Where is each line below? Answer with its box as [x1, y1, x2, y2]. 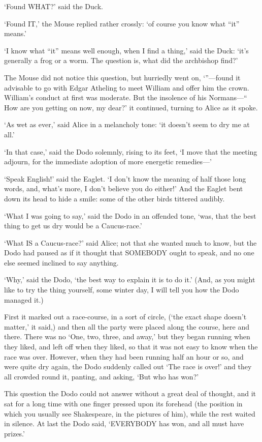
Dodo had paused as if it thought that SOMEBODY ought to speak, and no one [4, 247, 254, 258]
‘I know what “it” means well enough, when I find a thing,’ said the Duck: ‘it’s [4, 45, 249, 55]
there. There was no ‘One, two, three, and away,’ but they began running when [4, 331, 250, 342]
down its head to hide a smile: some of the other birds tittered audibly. [4, 193, 225, 203]
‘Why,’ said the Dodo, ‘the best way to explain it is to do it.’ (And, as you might [4, 274, 255, 285]
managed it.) [4, 294, 44, 305]
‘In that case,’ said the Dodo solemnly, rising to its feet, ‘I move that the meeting [4, 146, 257, 157]
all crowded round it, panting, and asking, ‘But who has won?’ [4, 371, 199, 381]
